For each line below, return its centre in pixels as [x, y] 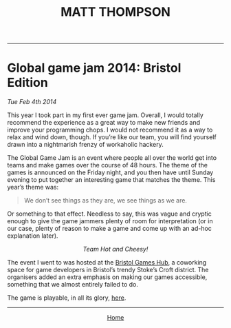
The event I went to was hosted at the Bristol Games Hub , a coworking [107, 263]
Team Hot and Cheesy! [115, 249]
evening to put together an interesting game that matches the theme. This [111, 180]
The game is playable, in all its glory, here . [67, 298]
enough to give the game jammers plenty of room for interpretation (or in [110, 221]
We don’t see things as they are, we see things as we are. [106, 201]
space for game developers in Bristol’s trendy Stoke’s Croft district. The [108, 270]
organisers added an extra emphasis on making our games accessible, [107, 277]
